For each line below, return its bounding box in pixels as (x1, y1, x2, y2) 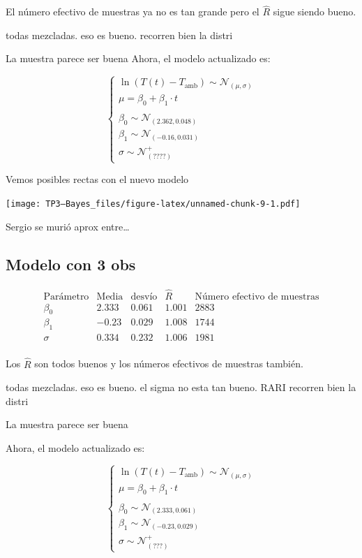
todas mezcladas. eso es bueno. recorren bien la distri (6, 27, 233, 42)
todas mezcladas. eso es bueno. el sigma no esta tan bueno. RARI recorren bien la (6, 380, 356, 395)
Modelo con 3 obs (6, 253, 136, 274)
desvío (130, 291, 158, 302)
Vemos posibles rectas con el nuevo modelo (6, 172, 189, 186)
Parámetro (43, 291, 89, 302)
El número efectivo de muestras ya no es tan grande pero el (6, 4, 259, 19)
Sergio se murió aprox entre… (6, 219, 130, 233)
